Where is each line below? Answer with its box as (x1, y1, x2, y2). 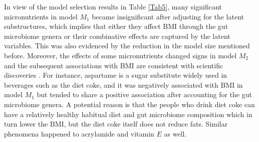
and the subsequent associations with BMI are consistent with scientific (4, 60, 223, 70)
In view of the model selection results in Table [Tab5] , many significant (4, 1, 222, 11)
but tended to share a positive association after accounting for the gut (37, 89, 252, 100)
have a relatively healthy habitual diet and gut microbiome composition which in (4, 109, 252, 119)
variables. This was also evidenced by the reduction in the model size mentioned (4, 40, 250, 51)
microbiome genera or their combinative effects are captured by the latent (4, 30, 230, 41)
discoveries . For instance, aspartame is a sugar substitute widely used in (4, 70, 227, 80)
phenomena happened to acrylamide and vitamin (4, 128, 154, 139)
